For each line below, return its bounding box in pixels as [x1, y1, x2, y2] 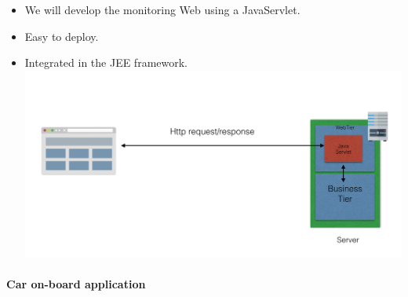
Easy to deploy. [24, 27, 99, 44]
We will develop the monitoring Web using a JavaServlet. [24, 2, 301, 17]
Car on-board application [6, 275, 146, 291]
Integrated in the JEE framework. [24, 54, 188, 71]
